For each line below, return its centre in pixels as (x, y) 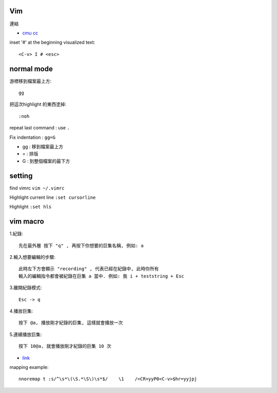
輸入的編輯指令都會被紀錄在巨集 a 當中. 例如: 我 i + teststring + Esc (102, 276)
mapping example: (29, 367)
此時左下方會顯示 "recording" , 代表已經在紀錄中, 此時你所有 (89, 269)
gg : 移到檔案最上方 (43, 146)
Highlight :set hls (31, 207)
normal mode (31, 69)
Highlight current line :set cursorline (53, 197)
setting (21, 175)
